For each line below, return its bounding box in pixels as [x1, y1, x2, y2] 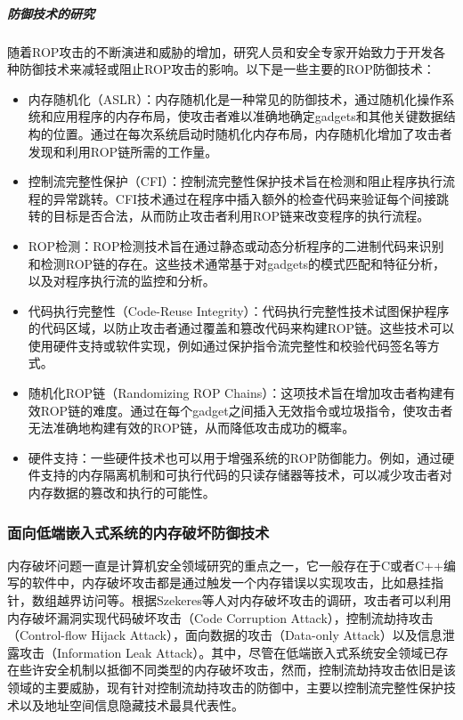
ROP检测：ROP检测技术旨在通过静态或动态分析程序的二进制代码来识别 [28, 236, 444, 255]
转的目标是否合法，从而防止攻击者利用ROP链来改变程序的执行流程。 [28, 206, 430, 225]
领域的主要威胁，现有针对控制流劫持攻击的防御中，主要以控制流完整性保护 [7, 678, 443, 696]
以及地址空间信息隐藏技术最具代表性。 [19, 695, 244, 714]
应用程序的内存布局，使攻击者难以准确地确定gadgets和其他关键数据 [53, 107, 443, 125]
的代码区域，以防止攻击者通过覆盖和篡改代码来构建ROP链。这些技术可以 [28, 319, 455, 337]
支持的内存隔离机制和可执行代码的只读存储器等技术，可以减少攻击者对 [40, 465, 452, 484]
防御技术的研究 [7, 4, 94, 22]
